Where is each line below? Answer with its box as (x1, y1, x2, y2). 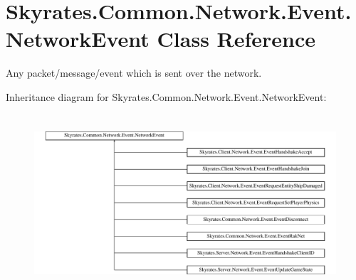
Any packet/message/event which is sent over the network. (6, 65, 262, 80)
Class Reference (157, 24, 316, 53)
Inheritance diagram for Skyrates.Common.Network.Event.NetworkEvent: (6, 89, 327, 104)
